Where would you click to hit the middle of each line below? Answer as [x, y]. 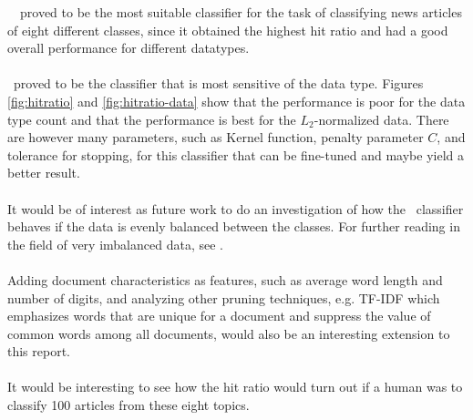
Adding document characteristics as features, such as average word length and [225, 279]
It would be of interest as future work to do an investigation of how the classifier [236, 208]
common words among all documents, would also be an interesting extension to [229, 333]
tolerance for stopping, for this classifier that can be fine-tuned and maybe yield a [236, 154]
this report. [39, 351]
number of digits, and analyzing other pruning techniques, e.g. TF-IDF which [224, 297]
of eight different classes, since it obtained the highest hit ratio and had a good [228, 30]
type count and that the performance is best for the [152, 119]
